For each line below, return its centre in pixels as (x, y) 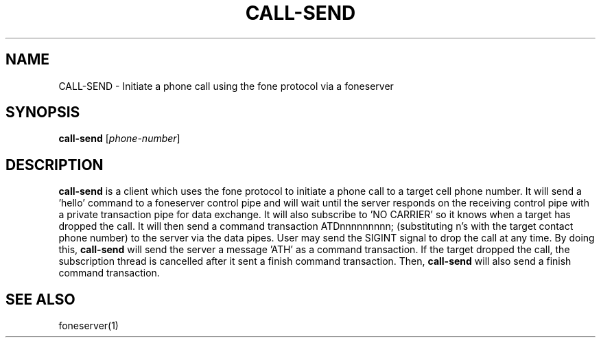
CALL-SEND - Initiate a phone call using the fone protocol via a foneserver (226, 86)
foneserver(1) (89, 326)
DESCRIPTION (55, 165)
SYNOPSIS (43, 113)
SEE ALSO (40, 299)
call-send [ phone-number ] (119, 139)
